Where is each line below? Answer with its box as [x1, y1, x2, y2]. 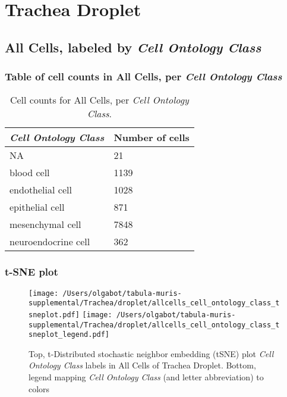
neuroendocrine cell [10, 235, 90, 249]
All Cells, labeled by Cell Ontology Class [5, 37, 261, 56]
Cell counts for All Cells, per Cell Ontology [10, 93, 189, 107]
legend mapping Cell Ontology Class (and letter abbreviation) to [29, 371, 264, 383]
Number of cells [113, 130, 190, 145]
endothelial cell [10, 183, 72, 197]
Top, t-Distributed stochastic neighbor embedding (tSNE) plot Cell [29, 347, 274, 360]
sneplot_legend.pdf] [29, 330, 110, 339]
